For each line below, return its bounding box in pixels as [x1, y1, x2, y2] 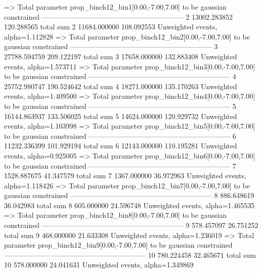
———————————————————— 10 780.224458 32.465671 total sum [4, 249, 256, 260]
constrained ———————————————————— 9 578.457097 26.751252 [4, 220, 258, 230]
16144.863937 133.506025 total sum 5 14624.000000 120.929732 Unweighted [4, 110, 237, 121]
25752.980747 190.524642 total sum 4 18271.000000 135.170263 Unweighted [4, 81, 237, 91]
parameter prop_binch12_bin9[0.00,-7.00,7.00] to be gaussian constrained [4, 240, 233, 250]
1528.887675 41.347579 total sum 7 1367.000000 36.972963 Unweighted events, [4, 170, 246, 181]
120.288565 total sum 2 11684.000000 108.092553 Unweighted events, [4, 21, 217, 32]
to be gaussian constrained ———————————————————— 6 [4, 130, 236, 141]
